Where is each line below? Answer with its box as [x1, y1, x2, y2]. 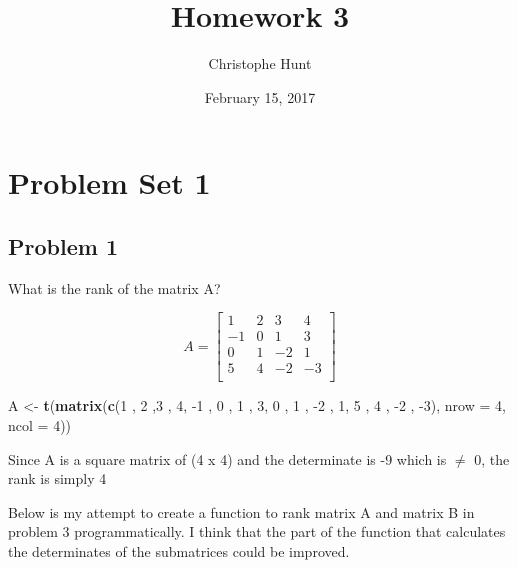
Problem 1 [8, 230, 118, 261]
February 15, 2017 [204, 86, 316, 107]
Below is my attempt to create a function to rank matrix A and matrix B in [8, 501, 475, 522]
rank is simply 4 [8, 468, 107, 489]
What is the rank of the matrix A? [8, 277, 221, 298]
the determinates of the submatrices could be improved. [8, 541, 350, 562]
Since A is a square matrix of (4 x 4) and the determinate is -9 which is [8, 448, 447, 469]
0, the [474, 448, 510, 469]
